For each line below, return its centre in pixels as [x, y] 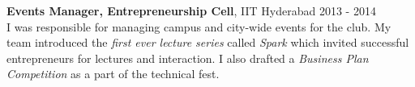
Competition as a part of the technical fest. [113, 74]
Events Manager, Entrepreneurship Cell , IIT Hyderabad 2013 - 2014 [191, 10]
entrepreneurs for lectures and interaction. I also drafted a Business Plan [188, 58]
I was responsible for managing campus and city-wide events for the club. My [199, 26]
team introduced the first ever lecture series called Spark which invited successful [208, 42]
